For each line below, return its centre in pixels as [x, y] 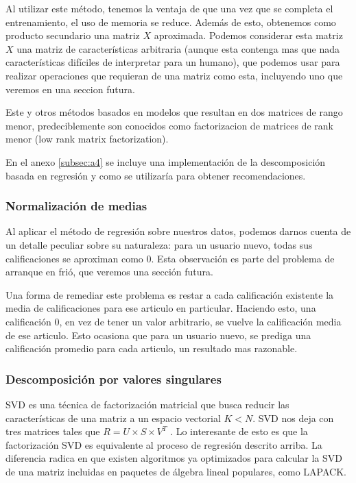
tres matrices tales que [53, 431]
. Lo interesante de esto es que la [239, 431]
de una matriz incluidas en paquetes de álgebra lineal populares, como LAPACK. [176, 471]
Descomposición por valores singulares [114, 379]
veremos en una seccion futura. [70, 89]
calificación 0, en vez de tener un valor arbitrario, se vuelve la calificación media [174, 321]
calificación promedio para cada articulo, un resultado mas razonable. [152, 348]
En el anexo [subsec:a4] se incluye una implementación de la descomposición [166, 161]
